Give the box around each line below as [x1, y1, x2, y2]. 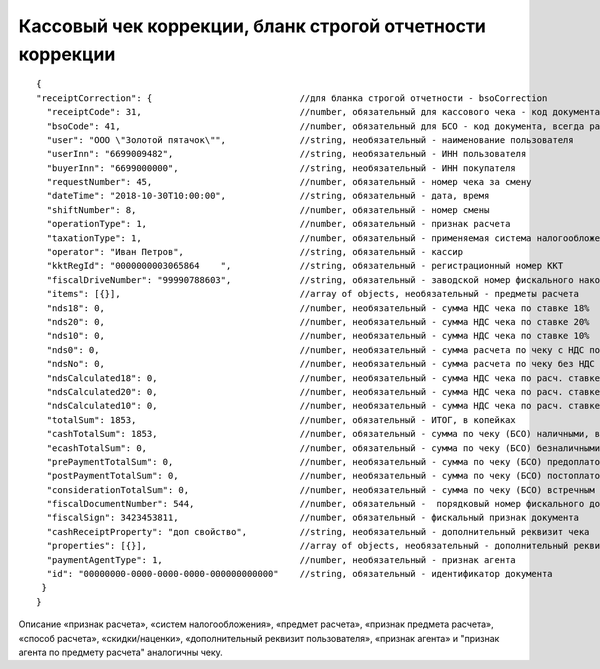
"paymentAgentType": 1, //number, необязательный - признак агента [46, 554, 517, 565]
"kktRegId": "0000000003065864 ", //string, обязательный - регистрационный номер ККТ [46, 260, 564, 272]
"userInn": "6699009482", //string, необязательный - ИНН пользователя [46, 148, 527, 160]
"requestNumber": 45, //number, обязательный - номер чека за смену [46, 176, 532, 188]
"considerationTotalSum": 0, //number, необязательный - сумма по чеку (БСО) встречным [46, 484, 595, 495]
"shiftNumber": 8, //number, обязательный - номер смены [46, 204, 490, 215]
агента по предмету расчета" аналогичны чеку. [18, 646, 224, 658]
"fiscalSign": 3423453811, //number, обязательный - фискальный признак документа [46, 512, 580, 524]
